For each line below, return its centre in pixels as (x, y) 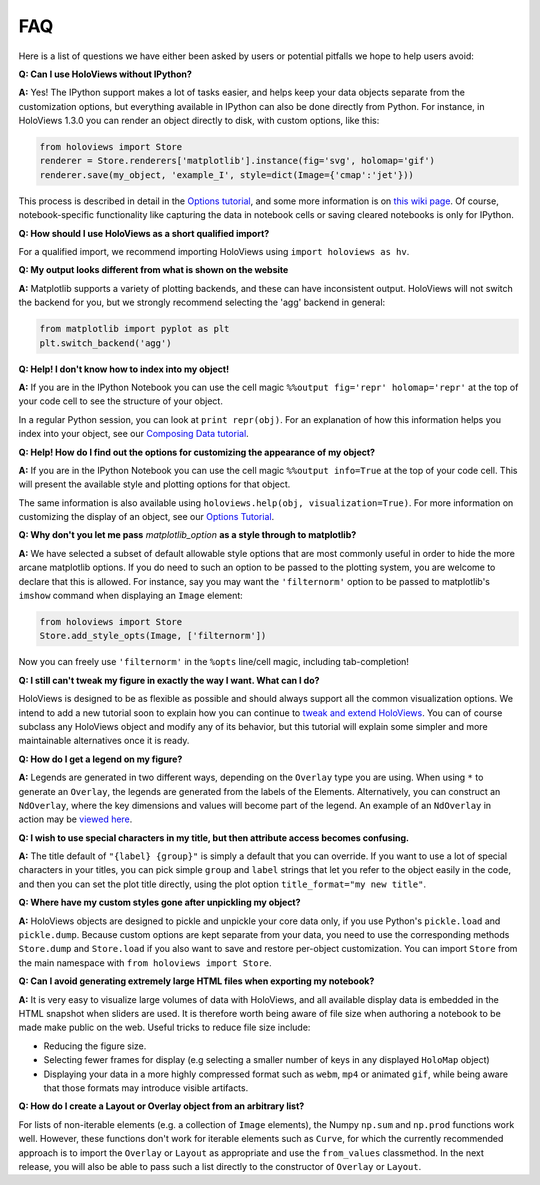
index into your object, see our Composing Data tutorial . (133, 434)
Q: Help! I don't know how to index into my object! (124, 369)
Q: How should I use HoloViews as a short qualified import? (144, 233)
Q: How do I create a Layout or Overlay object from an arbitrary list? (161, 1106)
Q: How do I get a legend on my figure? (100, 759)
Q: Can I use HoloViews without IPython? (105, 74)
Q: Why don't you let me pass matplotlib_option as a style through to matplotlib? (187, 535)
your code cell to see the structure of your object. (121, 401)
